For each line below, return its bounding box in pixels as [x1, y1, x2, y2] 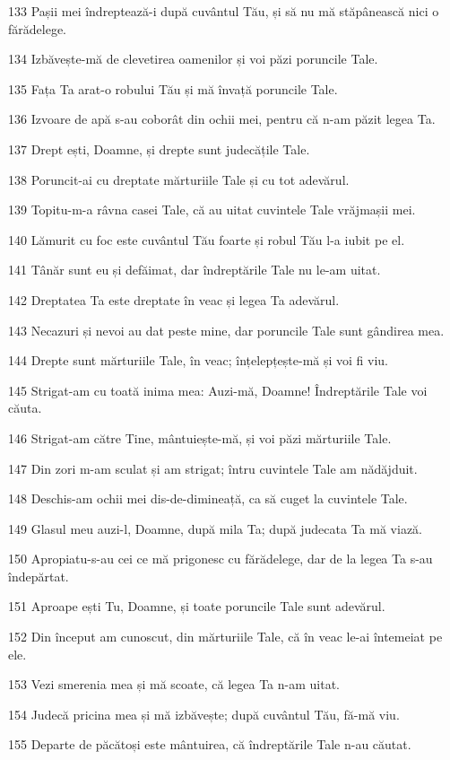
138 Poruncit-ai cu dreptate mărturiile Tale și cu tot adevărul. [8, 170, 350, 188]
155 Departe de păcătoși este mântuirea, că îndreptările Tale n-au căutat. [8, 735, 411, 754]
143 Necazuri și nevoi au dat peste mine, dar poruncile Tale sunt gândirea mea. [8, 320, 445, 339]
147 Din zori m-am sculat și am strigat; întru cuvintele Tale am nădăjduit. [8, 459, 418, 477]
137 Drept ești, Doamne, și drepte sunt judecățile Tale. [8, 139, 310, 158]
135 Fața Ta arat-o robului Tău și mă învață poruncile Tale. [8, 79, 338, 98]
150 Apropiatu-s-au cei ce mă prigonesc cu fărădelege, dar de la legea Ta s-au [8, 549, 433, 568]
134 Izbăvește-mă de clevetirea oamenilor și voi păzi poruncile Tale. [8, 49, 378, 68]
